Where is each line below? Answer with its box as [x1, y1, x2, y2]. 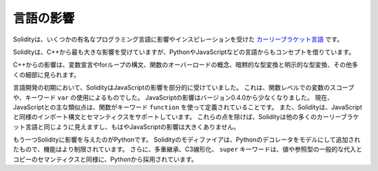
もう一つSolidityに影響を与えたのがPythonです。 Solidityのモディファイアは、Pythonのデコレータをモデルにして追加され [13, 135, 360, 144]
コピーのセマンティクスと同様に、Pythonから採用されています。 [13, 155, 198, 163]
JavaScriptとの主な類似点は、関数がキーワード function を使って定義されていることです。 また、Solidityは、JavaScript [13, 102, 363, 111]
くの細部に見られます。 [13, 70, 80, 78]
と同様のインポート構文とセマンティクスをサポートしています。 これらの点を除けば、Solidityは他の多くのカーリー [13, 113, 341, 121]
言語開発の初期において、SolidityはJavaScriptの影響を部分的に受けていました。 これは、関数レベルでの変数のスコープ [13, 83, 355, 92]
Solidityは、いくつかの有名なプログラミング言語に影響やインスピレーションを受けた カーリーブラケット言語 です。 [13, 35, 343, 43]
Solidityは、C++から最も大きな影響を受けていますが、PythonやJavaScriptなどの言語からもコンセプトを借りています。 [13, 48, 355, 56]
